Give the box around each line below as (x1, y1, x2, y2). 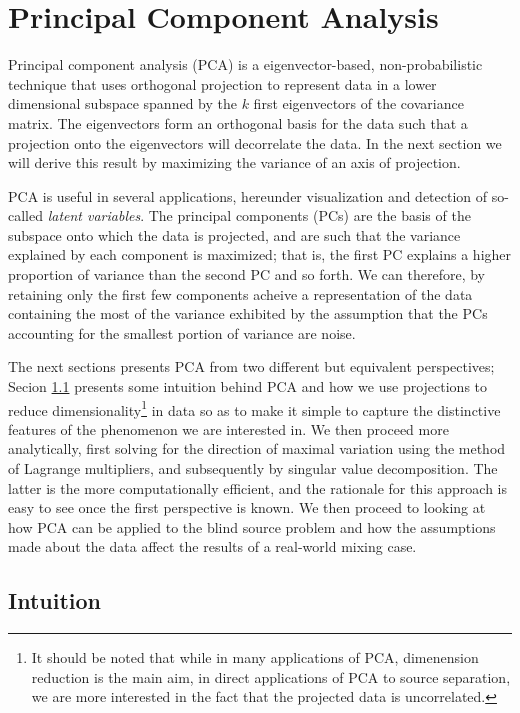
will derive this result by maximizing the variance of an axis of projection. (8, 152, 461, 173)
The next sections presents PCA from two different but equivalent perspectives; (8, 356, 495, 377)
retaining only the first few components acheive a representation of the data (8, 283, 473, 304)
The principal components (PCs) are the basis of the (148, 205, 471, 226)
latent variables (47, 205, 141, 226)
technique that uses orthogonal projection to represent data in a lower (8, 73, 437, 94)
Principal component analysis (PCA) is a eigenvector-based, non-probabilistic (8, 54, 483, 75)
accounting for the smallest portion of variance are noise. (8, 322, 356, 343)
